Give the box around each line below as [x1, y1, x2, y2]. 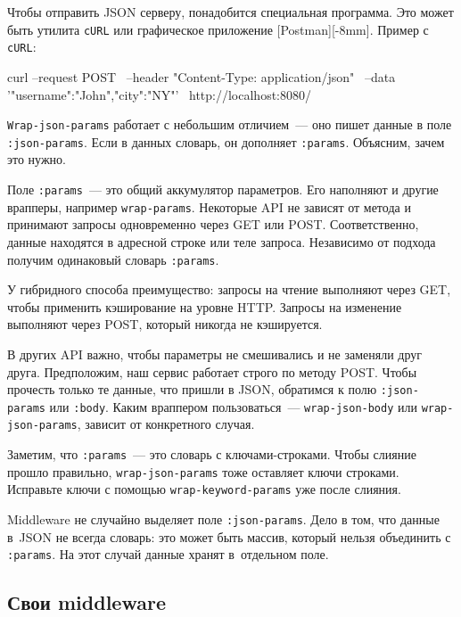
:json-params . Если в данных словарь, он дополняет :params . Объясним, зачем [7, 132, 445, 151]
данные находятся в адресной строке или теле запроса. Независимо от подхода [7, 232, 436, 251]
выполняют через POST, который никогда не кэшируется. [7, 315, 323, 333]
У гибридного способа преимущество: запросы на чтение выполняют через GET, [7, 280, 451, 299]
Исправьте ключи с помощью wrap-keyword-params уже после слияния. [7, 480, 401, 498]
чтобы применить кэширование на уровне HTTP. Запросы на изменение [7, 297, 402, 316]
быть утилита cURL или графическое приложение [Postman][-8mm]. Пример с [7, 20, 429, 38]
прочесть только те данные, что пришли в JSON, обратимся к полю [7, 380, 377, 399]
